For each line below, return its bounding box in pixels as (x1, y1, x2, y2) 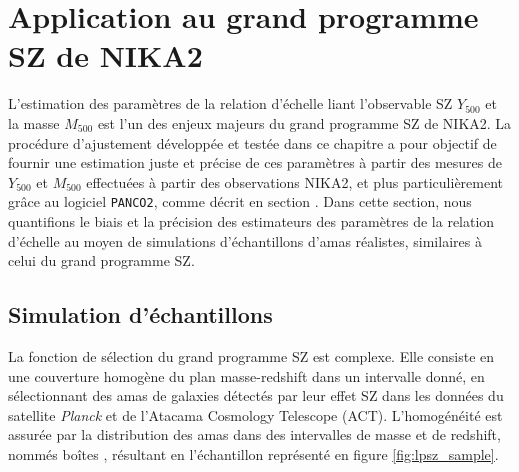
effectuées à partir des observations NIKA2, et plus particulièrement (86, 171, 504, 192)
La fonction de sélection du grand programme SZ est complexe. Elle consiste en (8, 345, 495, 366)
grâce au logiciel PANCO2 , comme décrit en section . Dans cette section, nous (8, 191, 472, 212)
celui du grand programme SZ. (8, 250, 195, 271)
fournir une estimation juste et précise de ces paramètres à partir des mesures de (8, 152, 502, 173)
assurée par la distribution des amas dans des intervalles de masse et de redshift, (8, 424, 501, 445)
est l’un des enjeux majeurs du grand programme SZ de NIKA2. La (97, 112, 512, 133)
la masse (8, 112, 60, 133)
